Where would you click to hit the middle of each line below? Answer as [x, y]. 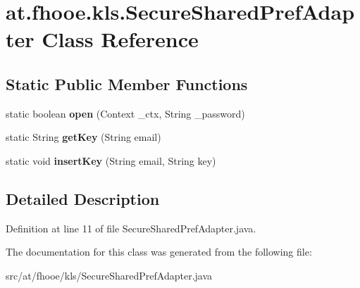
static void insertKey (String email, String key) [111, 160]
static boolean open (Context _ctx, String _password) [125, 113]
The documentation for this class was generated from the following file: [159, 252]
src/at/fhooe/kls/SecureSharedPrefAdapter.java [109, 275]
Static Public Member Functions [127, 83]
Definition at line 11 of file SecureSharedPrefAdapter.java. [131, 228]
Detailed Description [83, 198]
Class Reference [120, 39]
